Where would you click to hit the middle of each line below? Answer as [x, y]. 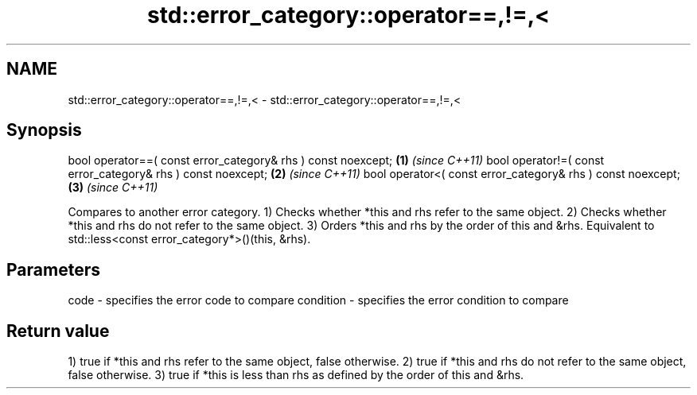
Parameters [53, 269]
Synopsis [44, 130]
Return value [58, 331]
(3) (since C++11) [113, 188]
